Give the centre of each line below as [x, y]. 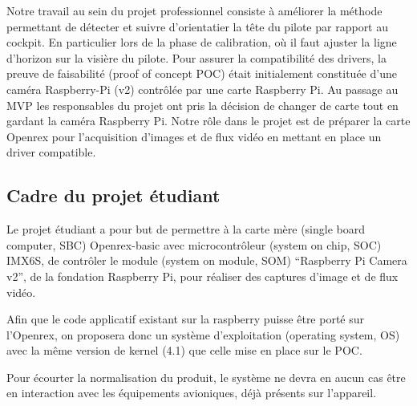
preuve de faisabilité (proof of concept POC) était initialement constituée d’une [202, 73]
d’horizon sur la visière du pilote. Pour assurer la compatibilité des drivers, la [196, 57]
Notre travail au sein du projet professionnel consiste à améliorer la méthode [194, 10]
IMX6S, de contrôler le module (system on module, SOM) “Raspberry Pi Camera [207, 260]
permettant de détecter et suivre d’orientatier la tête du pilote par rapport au [198, 26]
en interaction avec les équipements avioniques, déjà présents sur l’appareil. [192, 393]
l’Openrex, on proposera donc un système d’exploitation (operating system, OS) [203, 334]
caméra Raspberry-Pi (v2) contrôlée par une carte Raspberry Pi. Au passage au [202, 89]
